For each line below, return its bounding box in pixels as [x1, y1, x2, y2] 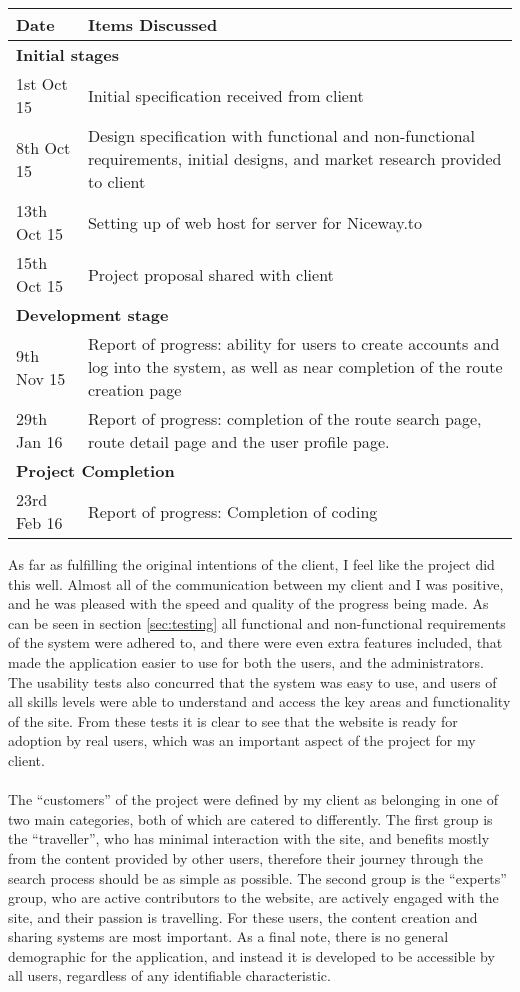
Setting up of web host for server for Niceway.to [87, 210, 423, 234]
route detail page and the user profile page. [87, 430, 390, 453]
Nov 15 [16, 366, 66, 390]
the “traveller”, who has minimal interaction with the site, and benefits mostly [8, 828, 490, 849]
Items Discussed [87, 13, 218, 36]
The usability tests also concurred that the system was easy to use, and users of [8, 671, 497, 692]
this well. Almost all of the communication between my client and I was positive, [8, 573, 504, 594]
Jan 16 [16, 430, 63, 453]
